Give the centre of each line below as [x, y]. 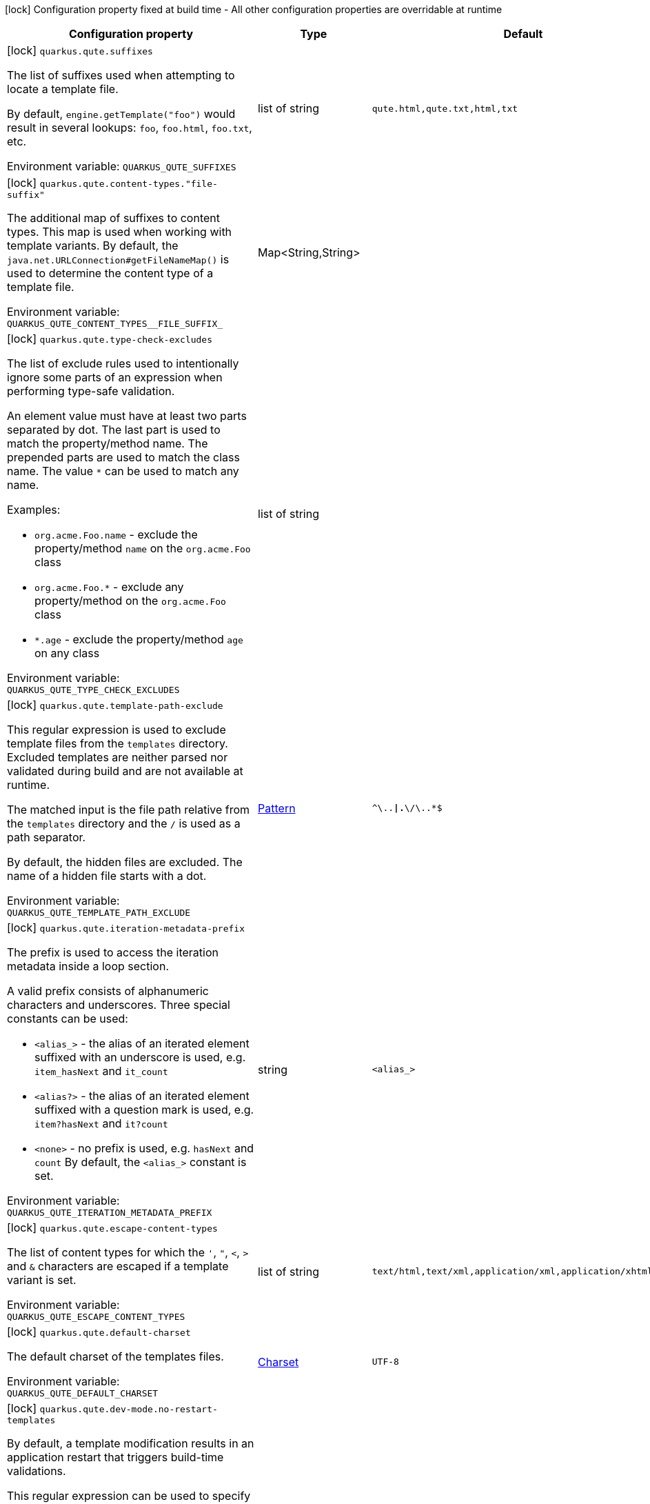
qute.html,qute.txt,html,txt [445, 108]
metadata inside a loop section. [88, 966]
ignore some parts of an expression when [115, 377]
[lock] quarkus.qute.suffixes [80, 50]
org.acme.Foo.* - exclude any [109, 587]
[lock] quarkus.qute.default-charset [99, 1332]
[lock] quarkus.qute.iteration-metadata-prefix [126, 928]
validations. [37, 1471]
